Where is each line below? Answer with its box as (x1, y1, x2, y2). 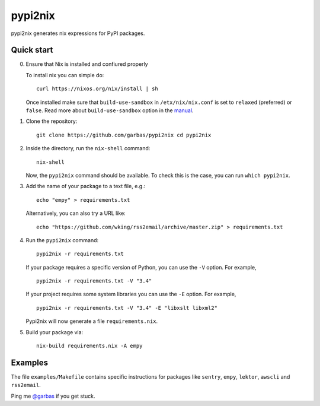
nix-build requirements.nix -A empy (36, 342, 143, 350)
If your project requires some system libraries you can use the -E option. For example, (25, 291, 236, 298)
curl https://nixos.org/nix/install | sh (36, 85, 158, 92)
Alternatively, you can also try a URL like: (25, 210, 126, 217)
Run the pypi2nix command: (25, 236, 99, 243)
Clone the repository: (25, 118, 78, 125)
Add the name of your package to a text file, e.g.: (25, 183, 146, 190)
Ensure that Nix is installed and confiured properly (25, 61, 148, 68)
